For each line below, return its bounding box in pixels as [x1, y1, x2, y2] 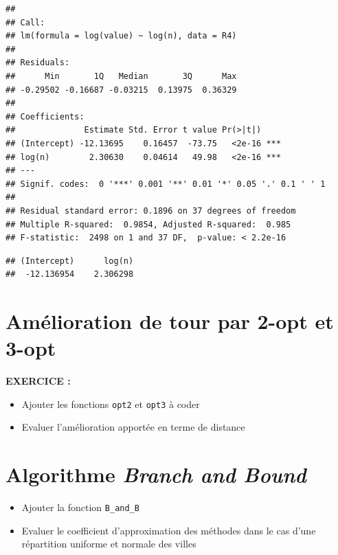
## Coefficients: [5, 111, 84, 122]
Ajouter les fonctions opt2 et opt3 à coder [21, 396, 200, 411]
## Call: [5, 17, 45, 27]
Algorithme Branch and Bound [5, 460, 306, 489]
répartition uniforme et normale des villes [21, 536, 196, 551]
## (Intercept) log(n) [5, 256, 134, 266]
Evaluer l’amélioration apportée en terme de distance [21, 420, 245, 434]
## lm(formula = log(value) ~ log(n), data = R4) [5, 31, 237, 41]
